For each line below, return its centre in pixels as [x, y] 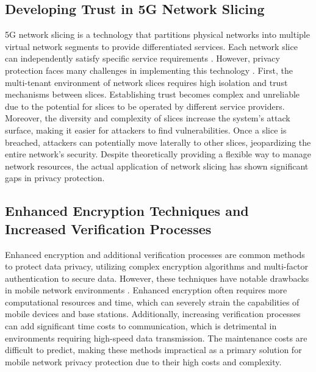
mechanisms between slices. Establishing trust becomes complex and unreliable [153, 94]
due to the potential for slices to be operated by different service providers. [145, 106]
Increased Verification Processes [108, 228]
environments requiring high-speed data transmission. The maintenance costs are [156, 338]
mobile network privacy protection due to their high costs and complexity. [143, 361]
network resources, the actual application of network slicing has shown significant [157, 166]
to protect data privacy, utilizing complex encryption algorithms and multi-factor [156, 266]
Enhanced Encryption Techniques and [127, 211]
